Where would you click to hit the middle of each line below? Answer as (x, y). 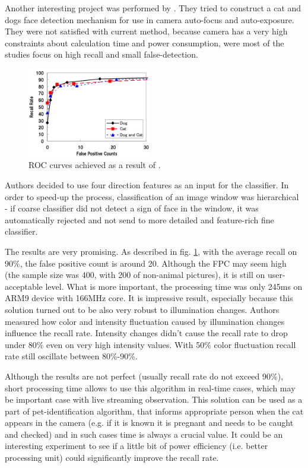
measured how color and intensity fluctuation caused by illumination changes (145, 321)
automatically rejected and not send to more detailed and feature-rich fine (139, 219)
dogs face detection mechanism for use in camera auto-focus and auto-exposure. (150, 19)
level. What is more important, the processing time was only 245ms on (174, 286)
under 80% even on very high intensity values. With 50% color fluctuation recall (150, 344)
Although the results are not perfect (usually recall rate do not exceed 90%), (144, 376)
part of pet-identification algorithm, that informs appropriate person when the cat (154, 411)
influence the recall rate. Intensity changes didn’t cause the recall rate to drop (146, 333)
